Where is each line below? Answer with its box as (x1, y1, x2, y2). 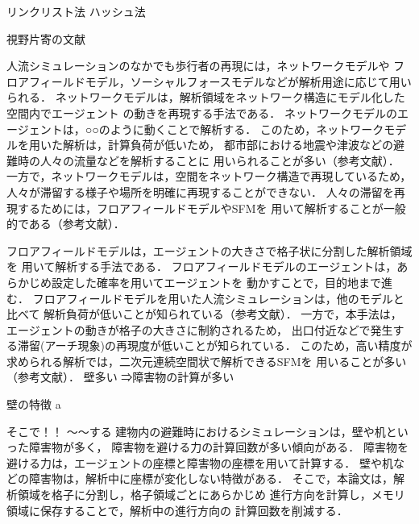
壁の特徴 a (6, 396, 61, 413)
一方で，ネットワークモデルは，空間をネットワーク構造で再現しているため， (6, 168, 412, 185)
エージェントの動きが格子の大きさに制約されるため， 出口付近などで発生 (6, 321, 393, 338)
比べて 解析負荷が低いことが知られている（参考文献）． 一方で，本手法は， (6, 306, 402, 322)
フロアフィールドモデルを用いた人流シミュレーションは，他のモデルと (32, 289, 404, 306)
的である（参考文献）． (6, 215, 125, 232)
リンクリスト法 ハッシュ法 (6, 3, 146, 19)
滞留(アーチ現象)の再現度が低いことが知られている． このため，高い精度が (17, 337, 413, 354)
